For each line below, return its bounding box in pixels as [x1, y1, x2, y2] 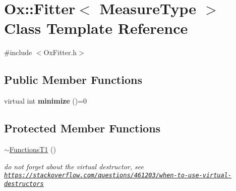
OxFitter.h [43, 47, 77, 58]
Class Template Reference [4, 18, 188, 38]
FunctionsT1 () [9, 144, 56, 154]
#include [4, 47, 32, 58]
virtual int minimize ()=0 [4, 96, 87, 106]
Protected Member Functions [4, 120, 161, 136]
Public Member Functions [4, 72, 142, 87]
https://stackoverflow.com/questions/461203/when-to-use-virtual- [4, 172, 232, 179]
